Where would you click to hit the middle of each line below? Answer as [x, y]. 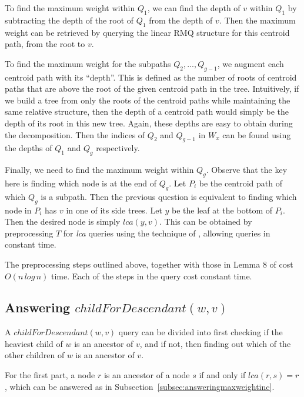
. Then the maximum [257, 20]
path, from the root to [45, 44]
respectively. [118, 148]
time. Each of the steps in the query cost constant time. [151, 276]
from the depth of [181, 20]
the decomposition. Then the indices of [75, 134]
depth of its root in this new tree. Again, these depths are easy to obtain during [149, 123]
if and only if [222, 375]
